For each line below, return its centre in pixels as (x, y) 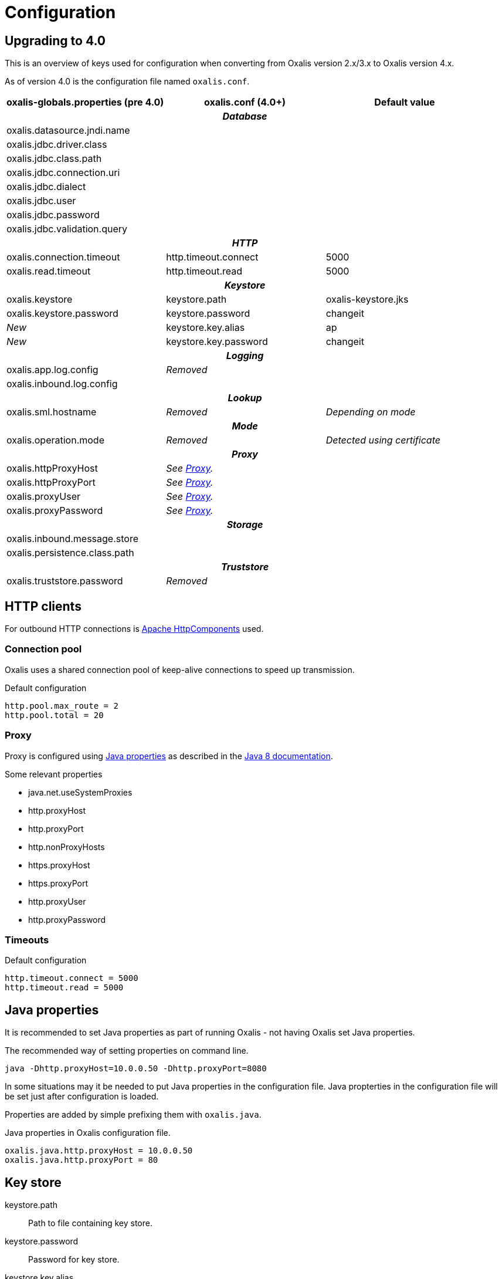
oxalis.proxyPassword (55, 511)
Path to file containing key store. (90, 1223)
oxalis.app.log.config (52, 370)
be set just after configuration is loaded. (82, 1097)
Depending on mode (371, 412)
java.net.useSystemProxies (80, 792)
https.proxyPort (58, 883)
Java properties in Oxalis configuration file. (88, 1133)
